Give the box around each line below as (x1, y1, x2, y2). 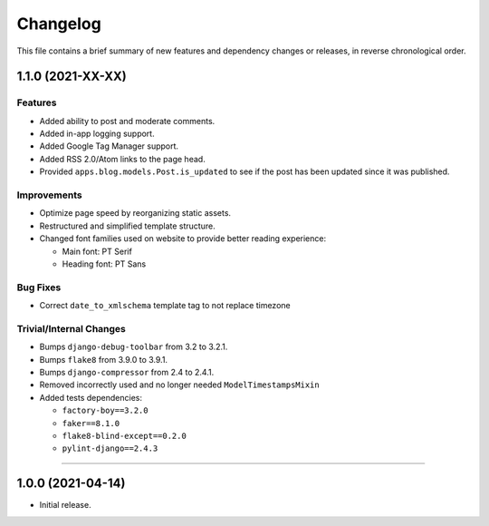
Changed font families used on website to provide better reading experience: (39, 233, 326, 244)
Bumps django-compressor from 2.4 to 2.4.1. (39, 367, 215, 378)
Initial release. (39, 500, 91, 511)
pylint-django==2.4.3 (62, 443, 158, 453)
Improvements (16, 189, 82, 201)
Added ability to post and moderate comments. (39, 115, 216, 126)
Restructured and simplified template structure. (39, 220, 216, 231)
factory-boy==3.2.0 (62, 405, 149, 416)
